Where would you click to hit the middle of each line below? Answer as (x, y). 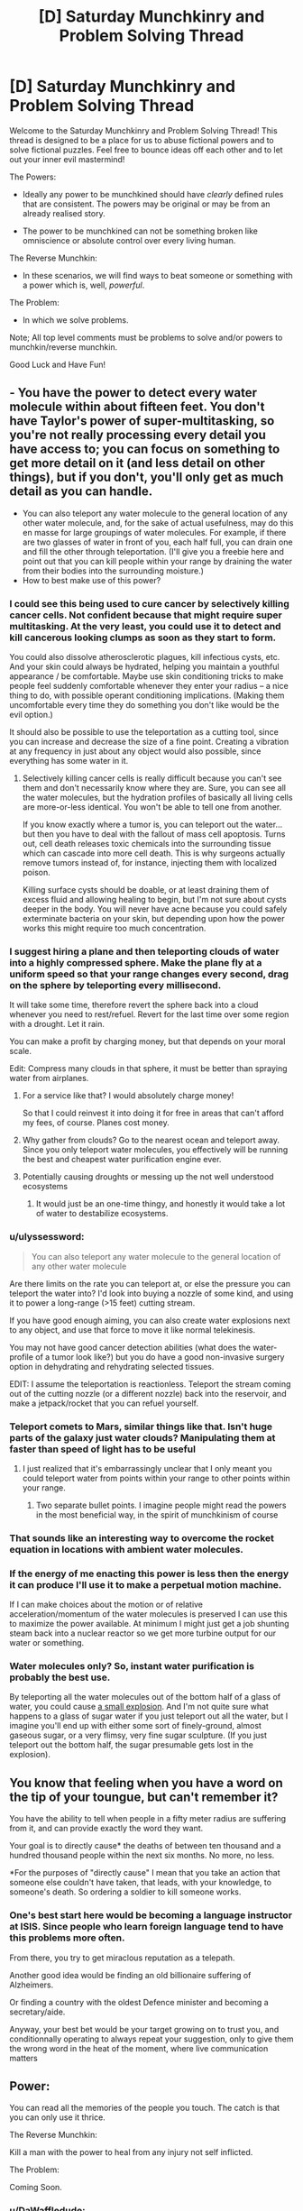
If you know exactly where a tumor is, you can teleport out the (138, 825)
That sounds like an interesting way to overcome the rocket (142, 1537)
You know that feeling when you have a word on (147, 1783)
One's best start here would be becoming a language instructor (151, 1915)
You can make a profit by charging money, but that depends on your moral (147, 1041)
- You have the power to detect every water (133, 393)
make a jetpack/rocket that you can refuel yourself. (104, 1403)
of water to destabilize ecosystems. (102, 1214)
